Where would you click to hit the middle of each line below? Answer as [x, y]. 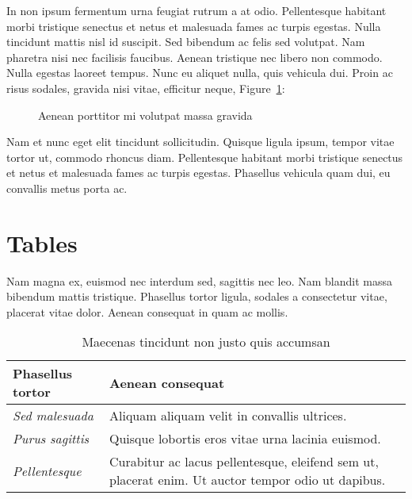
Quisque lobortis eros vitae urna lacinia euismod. [245, 439]
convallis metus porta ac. [67, 188]
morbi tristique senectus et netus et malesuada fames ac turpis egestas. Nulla [194, 26]
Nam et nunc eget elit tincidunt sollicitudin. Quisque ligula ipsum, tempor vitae [200, 142]
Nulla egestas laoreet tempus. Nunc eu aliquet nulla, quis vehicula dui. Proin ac [200, 73]
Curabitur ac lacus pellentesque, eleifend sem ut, [244, 462]
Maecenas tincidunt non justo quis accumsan [206, 342]
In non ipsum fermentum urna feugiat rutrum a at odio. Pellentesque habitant [196, 10]
